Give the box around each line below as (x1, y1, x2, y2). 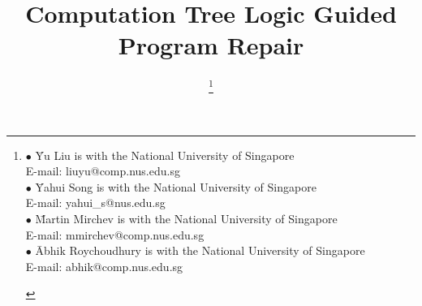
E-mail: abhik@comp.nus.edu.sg (25, 257, 183, 274)
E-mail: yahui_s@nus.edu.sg (25, 194, 166, 211)
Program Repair (118, 28, 304, 62)
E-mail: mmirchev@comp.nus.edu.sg (25, 226, 205, 243)
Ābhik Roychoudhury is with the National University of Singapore (35, 242, 365, 259)
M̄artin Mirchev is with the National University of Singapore (35, 210, 338, 227)
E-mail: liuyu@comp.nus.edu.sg (25, 162, 180, 179)
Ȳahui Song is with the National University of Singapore (35, 178, 316, 195)
